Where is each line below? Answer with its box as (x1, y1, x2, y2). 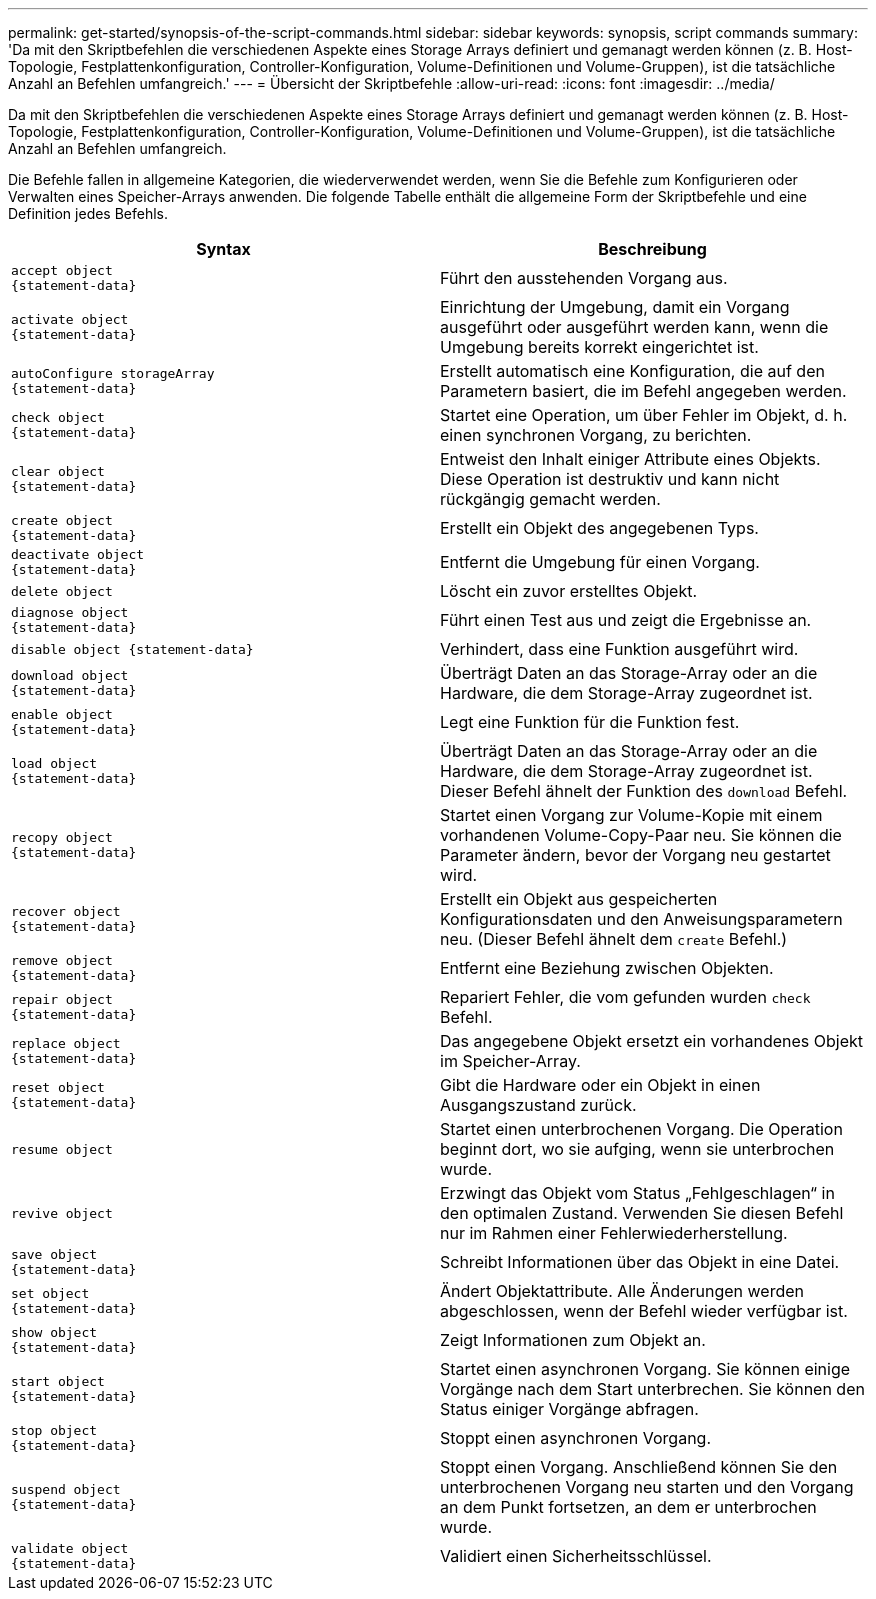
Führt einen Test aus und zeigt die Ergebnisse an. (440, 610, 812, 630)
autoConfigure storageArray (11, 366, 215, 381)
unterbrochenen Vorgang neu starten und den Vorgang (440, 1477, 854, 1497)
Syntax (196, 239, 251, 259)
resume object (11, 1141, 113, 1157)
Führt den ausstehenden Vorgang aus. (440, 268, 728, 288)
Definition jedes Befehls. (8, 205, 169, 222)
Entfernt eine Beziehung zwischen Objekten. (440, 958, 774, 978)
